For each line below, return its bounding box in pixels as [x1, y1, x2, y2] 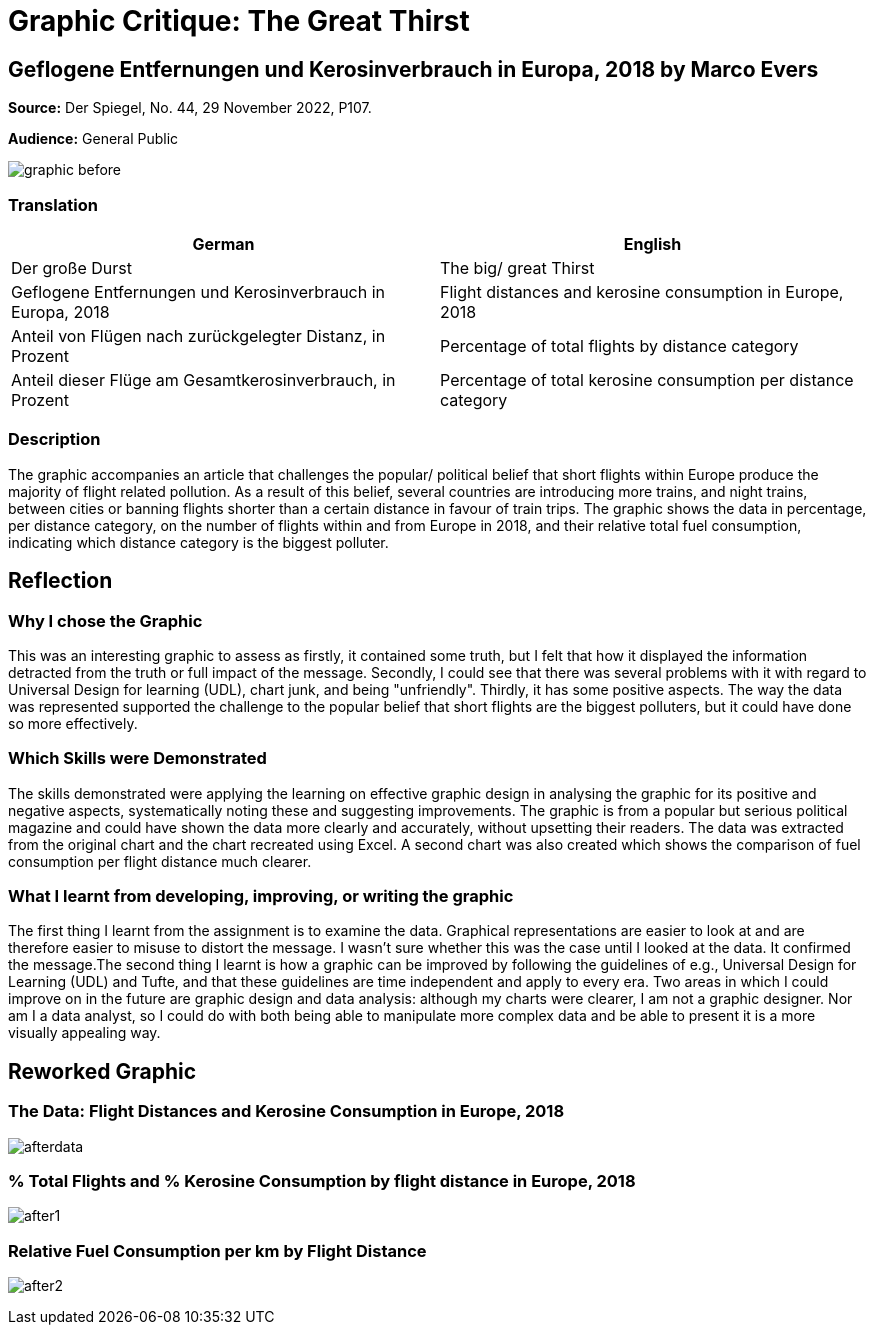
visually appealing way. [8, 1024, 161, 1042]
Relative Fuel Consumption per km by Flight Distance [8, 1240, 427, 1261]
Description [8, 429, 101, 450]
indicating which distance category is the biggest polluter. [8, 533, 389, 551]
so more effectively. [8, 714, 138, 732]
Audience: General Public [8, 130, 179, 148]
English [623, 233, 682, 254]
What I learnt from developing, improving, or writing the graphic [8, 886, 514, 907]
